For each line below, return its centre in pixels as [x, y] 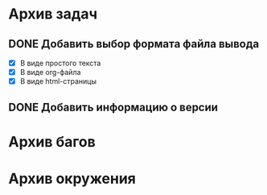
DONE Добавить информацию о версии [113, 107]
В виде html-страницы [58, 81]
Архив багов [52, 141]
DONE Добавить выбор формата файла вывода [134, 44]
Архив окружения [72, 178]
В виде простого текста [60, 63]
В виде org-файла [50, 73]
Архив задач [53, 14]
